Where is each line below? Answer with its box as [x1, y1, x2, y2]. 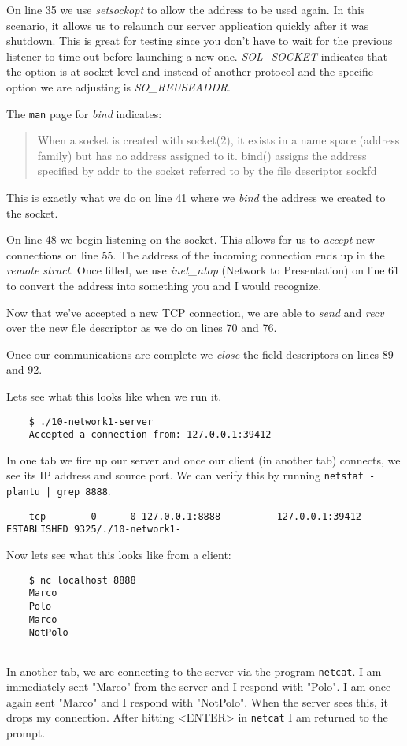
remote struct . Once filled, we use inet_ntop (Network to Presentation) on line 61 [6, 262, 400, 278]
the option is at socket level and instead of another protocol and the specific [6, 63, 373, 80]
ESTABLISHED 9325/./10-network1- [6, 524, 181, 535]
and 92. [6, 361, 43, 378]
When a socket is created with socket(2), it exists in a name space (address [37, 132, 400, 148]
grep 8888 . [57, 483, 111, 499]
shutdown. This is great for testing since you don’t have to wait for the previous [6, 32, 393, 49]
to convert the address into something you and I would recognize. [6, 277, 322, 293]
